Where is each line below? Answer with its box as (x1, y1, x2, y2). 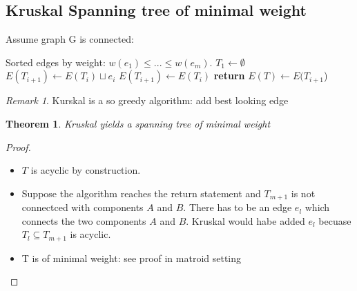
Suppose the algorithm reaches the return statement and (21, 185, 261, 200)
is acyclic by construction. (30, 163, 141, 177)
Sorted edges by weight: (6, 54, 106, 69)
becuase (318, 213, 351, 228)
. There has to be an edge (183, 200, 292, 214)
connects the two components (21, 213, 146, 228)
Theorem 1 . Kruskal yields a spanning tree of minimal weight (6, 116, 271, 130)
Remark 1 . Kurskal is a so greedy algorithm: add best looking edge (6, 93, 289, 108)
